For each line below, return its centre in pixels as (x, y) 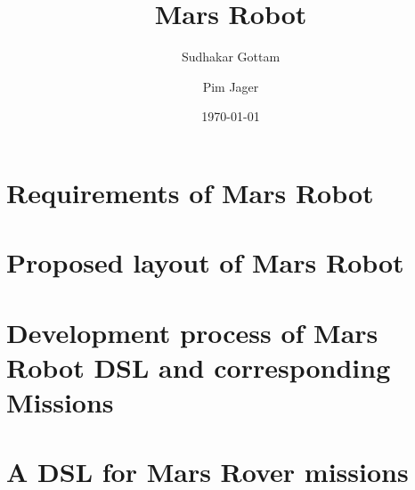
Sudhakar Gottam (231, 57)
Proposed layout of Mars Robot (205, 262)
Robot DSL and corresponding (199, 367)
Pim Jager (231, 86)
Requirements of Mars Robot (190, 192)
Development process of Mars (192, 332)
